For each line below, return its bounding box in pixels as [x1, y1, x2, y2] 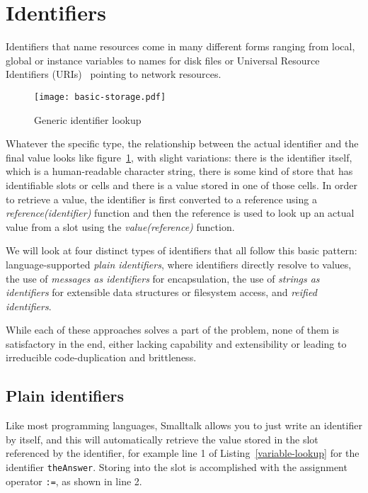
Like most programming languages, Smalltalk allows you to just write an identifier [6, 418, 362, 433]
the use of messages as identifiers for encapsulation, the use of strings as [6, 271, 320, 285]
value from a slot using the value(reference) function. [6, 219, 235, 234]
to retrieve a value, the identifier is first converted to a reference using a [6, 191, 317, 206]
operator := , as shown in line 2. [6, 473, 142, 488]
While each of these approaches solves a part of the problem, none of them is [6, 322, 340, 337]
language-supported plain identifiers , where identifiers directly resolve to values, [6, 256, 352, 271]
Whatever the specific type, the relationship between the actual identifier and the [6, 136, 359, 151]
